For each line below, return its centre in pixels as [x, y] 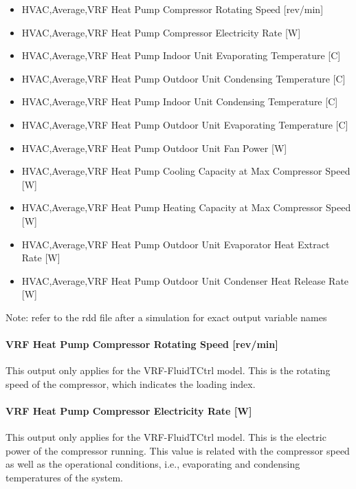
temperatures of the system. [65, 478]
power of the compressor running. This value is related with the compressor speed [178, 450]
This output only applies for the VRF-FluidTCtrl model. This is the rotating [168, 370]
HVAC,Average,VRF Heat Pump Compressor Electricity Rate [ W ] [161, 32]
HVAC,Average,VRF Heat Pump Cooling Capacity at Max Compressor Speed [186, 171]
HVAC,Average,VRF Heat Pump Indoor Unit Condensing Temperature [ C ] [180, 101]
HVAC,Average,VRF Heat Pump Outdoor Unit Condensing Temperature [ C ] [183, 78]
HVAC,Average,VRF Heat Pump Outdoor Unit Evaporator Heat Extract [176, 244]
